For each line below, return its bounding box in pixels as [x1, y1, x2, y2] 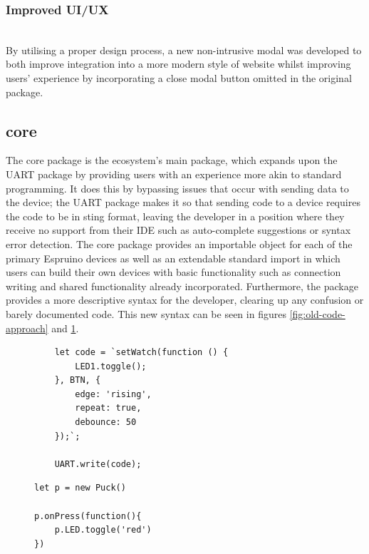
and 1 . [51, 320, 79, 335]
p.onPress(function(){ [34, 511, 142, 521]
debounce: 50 [75, 417, 137, 428]
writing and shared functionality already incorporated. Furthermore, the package [6, 278, 358, 293]
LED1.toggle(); [75, 361, 147, 371]
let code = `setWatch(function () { [54, 347, 229, 358]
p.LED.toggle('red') [54, 525, 152, 535]
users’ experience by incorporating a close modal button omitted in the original [6, 71, 352, 85]
